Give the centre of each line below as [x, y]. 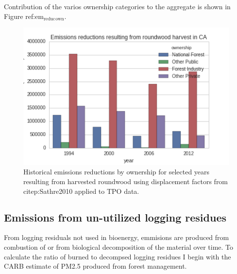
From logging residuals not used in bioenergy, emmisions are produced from [117, 237]
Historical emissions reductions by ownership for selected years [117, 172]
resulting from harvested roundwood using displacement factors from [126, 181]
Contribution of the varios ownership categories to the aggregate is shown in [117, 6]
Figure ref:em [24, 16]
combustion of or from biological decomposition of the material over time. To [119, 247]
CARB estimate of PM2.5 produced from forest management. [95, 266]
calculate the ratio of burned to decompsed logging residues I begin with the [118, 256]
